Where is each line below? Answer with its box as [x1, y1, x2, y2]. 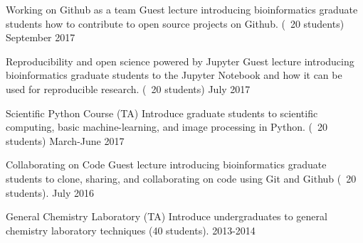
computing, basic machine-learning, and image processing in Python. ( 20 [6, 119, 328, 134]
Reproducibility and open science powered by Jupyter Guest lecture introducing [6, 53, 354, 68]
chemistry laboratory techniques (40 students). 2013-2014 [6, 222, 256, 237]
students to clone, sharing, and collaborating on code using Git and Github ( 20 [6, 171, 357, 185]
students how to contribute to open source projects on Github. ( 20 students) [6, 16, 344, 31]
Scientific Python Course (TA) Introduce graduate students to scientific [6, 105, 318, 120]
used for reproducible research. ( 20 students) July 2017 [6, 81, 251, 96]
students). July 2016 [6, 185, 95, 200]
